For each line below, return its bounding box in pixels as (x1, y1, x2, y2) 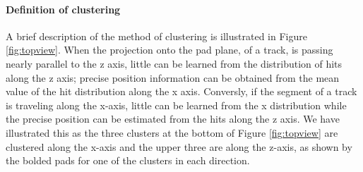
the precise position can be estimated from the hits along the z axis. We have (6, 111, 340, 126)
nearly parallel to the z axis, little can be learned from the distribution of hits (6, 56, 343, 70)
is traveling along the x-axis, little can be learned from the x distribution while (6, 97, 347, 112)
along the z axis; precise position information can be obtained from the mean (6, 70, 340, 85)
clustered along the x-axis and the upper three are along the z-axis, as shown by (6, 139, 352, 154)
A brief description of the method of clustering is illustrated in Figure (6, 28, 307, 43)
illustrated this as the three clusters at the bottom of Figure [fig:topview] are (6, 125, 338, 140)
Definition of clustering (6, 1, 121, 16)
